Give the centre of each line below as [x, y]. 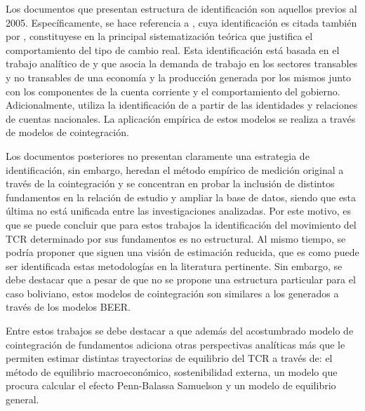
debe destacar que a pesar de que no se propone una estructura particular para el [181, 279]
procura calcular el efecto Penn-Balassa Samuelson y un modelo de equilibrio [171, 385]
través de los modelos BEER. [68, 307]
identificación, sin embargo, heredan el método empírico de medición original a [175, 169]
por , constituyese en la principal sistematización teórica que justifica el [159, 36]
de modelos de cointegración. [67, 132]
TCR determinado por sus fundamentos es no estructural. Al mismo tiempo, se [176, 238]
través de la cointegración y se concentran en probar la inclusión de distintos [170, 183]
